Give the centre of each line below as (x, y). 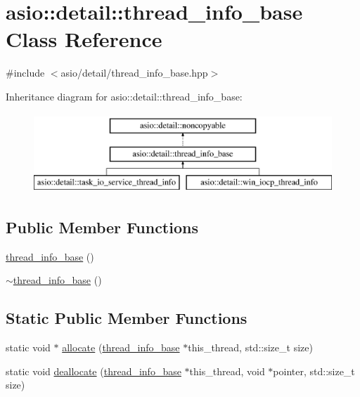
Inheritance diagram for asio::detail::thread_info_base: (124, 96)
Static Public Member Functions (127, 318)
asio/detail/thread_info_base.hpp (134, 73)
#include (25, 73)
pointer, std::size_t (314, 371)
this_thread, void (227, 371)
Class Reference (84, 39)
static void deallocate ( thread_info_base (94, 371)
